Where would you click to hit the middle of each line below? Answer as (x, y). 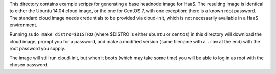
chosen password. (29, 65)
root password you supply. (38, 49)
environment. (24, 25)
